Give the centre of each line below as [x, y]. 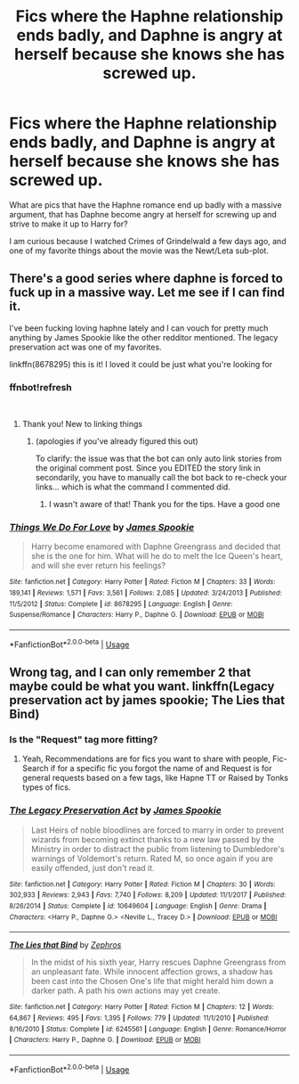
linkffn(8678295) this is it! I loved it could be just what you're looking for [141, 364]
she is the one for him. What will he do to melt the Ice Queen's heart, [157, 556]
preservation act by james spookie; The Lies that [147, 700]
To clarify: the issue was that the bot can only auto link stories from [158, 459]
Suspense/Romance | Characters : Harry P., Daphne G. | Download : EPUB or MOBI [137, 615]
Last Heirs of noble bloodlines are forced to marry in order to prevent [158, 830]
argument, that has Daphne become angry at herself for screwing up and [143, 214]
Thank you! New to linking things [82, 424]
